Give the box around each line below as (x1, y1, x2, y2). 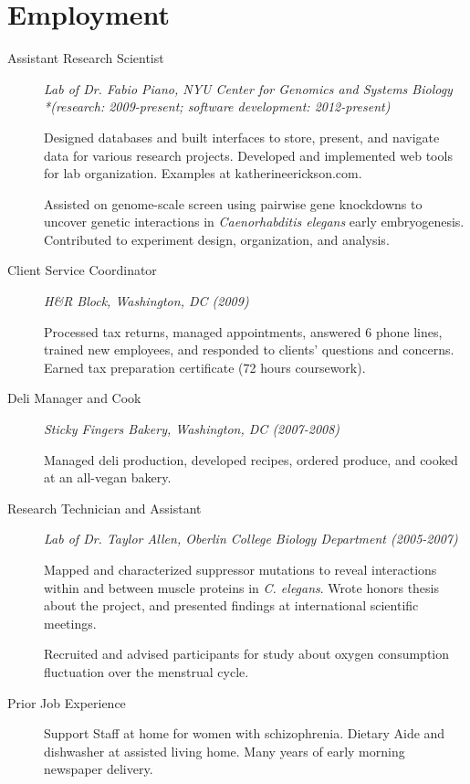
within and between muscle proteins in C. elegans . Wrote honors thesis (44, 577, 440, 597)
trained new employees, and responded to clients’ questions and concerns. (44, 340, 454, 359)
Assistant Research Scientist (7, 48, 164, 68)
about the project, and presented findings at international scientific (44, 596, 419, 615)
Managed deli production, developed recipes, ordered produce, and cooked (44, 450, 458, 469)
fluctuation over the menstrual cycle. (44, 662, 249, 681)
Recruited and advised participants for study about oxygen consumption (44, 644, 450, 663)
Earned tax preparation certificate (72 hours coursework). (44, 357, 366, 376)
